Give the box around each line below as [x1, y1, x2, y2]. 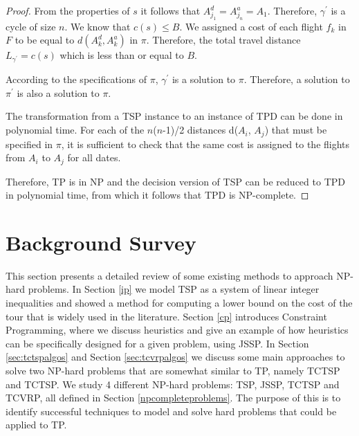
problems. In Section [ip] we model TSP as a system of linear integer [28, 282, 320, 296]
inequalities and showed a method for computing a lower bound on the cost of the [6, 296, 353, 310]
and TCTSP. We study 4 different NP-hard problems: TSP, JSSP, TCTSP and [6, 376, 340, 391]
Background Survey [6, 228, 196, 256]
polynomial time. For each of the [6, 122, 145, 137]
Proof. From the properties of [6, 3, 130, 17]
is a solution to [172, 72, 236, 87]
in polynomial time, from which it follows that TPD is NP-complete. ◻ [6, 188, 309, 202]
